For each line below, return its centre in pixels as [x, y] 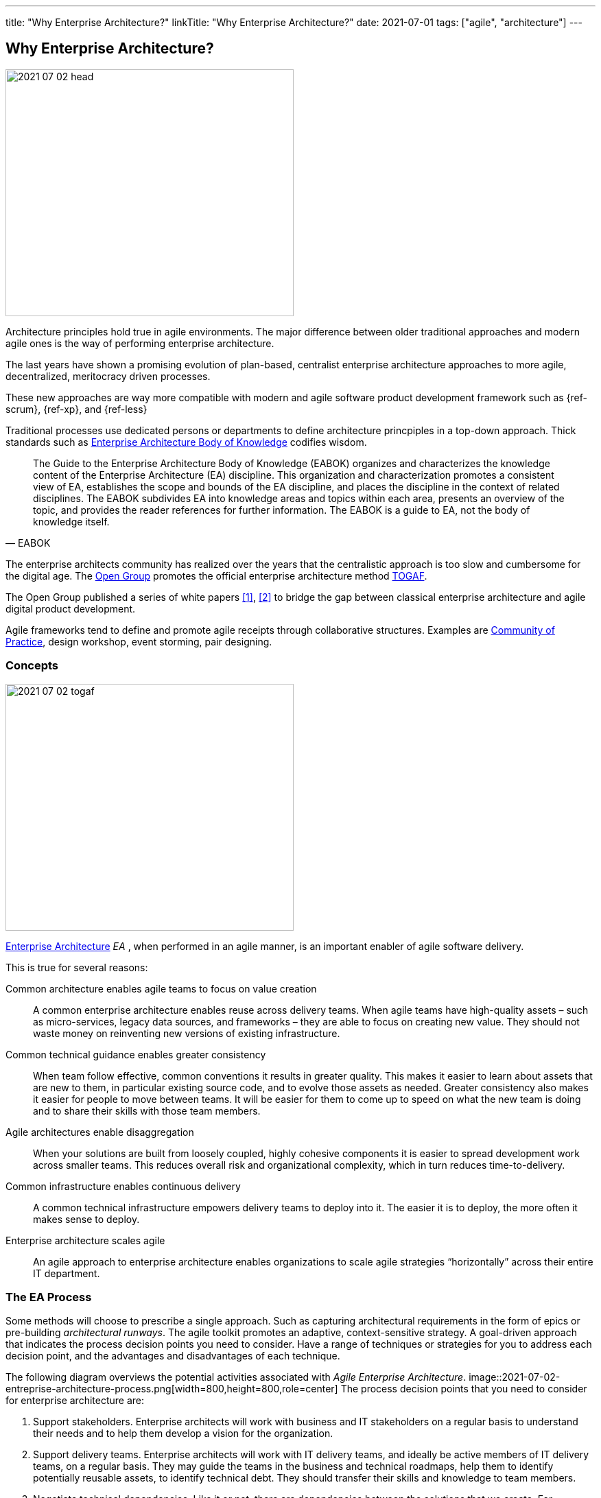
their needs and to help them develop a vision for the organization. [183, 1434]
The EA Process [49, 1297]
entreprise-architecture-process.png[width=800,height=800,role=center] [172, 1389]
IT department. [67, 1273]
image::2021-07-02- [515, 1377]
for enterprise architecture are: [75, 1401]
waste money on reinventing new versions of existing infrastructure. [187, 1033]
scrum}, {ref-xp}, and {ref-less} [76, 409]
